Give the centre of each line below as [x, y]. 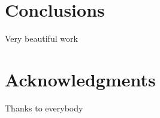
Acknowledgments [80, 79]
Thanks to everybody [44, 108]
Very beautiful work [41, 38]
